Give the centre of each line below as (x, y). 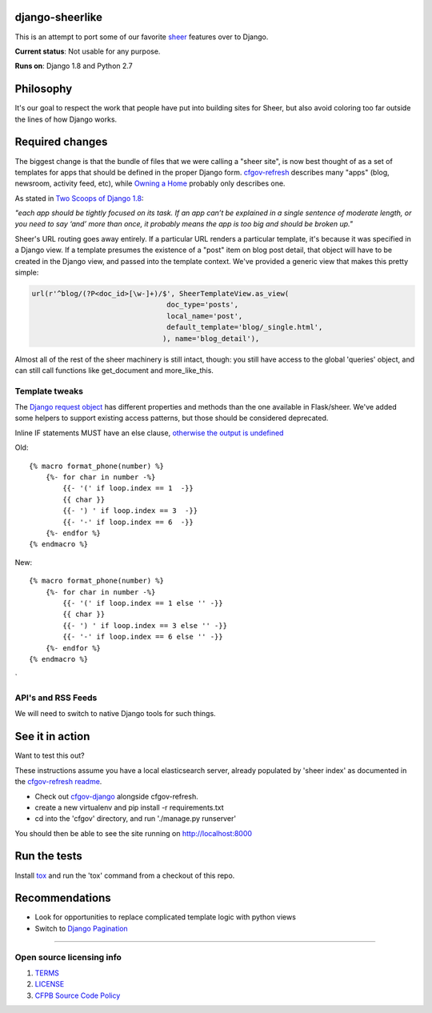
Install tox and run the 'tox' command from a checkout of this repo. (125, 875)
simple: (27, 273)
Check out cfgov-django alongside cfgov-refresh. (117, 796)
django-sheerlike (59, 17)
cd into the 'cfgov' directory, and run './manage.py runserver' (135, 819)
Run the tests (49, 856)
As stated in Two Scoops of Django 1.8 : (79, 198)
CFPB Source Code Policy (78, 995)
